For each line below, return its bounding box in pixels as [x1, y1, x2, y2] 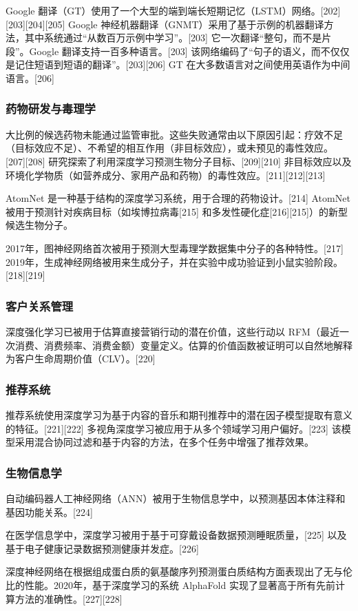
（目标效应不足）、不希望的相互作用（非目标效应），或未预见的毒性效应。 [6, 141, 333, 155]
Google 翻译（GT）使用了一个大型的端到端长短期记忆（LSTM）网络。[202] [6, 3, 341, 17]
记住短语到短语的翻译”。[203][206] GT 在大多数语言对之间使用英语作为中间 [14, 57, 350, 72]
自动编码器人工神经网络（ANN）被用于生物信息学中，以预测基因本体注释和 [6, 490, 346, 505]
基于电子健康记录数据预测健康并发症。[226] [6, 541, 199, 555]
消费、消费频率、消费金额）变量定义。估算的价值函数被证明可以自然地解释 [14, 338, 352, 352]
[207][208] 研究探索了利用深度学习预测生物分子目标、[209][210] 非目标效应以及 [6, 154, 352, 168]
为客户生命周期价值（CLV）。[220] [6, 351, 156, 366]
